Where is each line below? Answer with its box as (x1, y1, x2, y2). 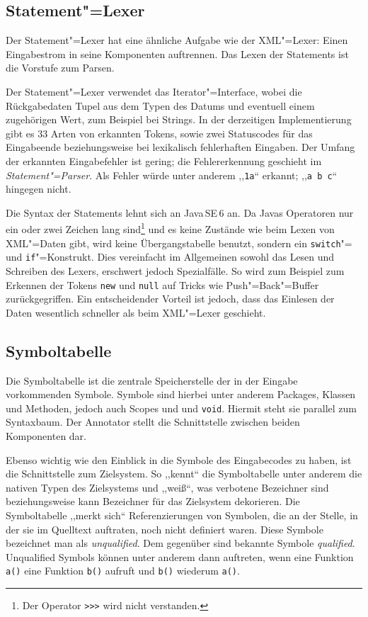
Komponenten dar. (6, 429, 87, 443)
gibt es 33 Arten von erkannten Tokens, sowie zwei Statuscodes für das (6, 125, 313, 140)
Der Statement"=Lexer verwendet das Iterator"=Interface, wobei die (6, 84, 302, 98)
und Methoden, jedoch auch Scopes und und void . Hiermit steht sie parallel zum (6, 400, 357, 415)
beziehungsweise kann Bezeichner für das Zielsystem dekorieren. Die (6, 494, 300, 509)
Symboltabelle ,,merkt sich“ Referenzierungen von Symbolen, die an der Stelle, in (6, 508, 358, 522)
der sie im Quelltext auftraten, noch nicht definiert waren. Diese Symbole (6, 521, 323, 536)
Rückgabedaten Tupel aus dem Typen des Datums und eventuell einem (6, 98, 315, 113)
